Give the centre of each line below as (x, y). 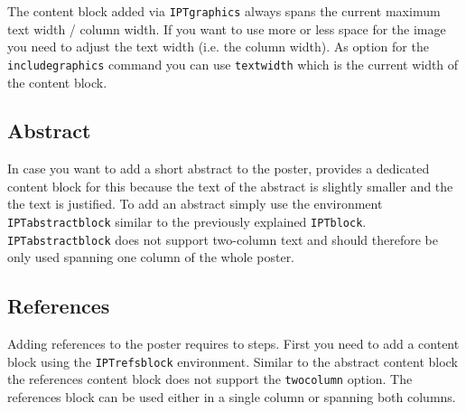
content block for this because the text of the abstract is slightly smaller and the (230, 186)
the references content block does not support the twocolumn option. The (210, 379)
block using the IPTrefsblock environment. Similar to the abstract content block (233, 361)
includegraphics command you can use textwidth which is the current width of (233, 64)
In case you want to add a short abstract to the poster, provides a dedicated (219, 169)
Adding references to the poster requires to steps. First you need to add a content (233, 344)
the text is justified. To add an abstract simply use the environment (195, 204)
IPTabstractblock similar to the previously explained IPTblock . (187, 222)
